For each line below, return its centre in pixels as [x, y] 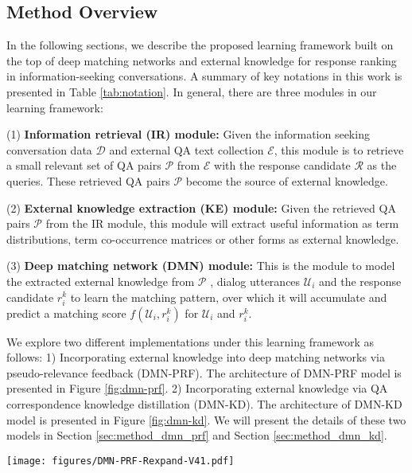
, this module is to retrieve [339, 149]
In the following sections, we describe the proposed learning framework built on [200, 45]
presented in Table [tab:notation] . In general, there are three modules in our [192, 91]
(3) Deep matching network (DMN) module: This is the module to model [201, 266]
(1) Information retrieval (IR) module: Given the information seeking [188, 134]
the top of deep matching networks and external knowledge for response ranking [202, 60]
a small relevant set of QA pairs [84, 165]
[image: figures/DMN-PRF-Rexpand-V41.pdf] [120, 461]
